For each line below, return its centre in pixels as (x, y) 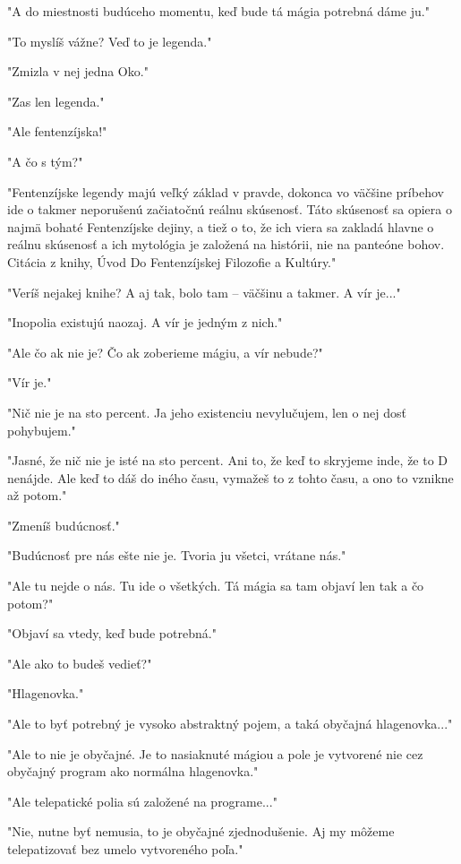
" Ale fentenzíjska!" (57, 131)
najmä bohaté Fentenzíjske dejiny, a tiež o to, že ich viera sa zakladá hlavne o (221, 226)
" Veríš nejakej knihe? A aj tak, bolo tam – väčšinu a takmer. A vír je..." (204, 292)
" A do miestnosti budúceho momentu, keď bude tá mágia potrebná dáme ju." (218, 11)
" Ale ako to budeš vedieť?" (80, 663)
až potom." (37, 495)
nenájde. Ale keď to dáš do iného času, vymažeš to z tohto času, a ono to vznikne (230, 477)
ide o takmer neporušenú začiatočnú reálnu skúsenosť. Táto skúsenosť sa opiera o (230, 209)
